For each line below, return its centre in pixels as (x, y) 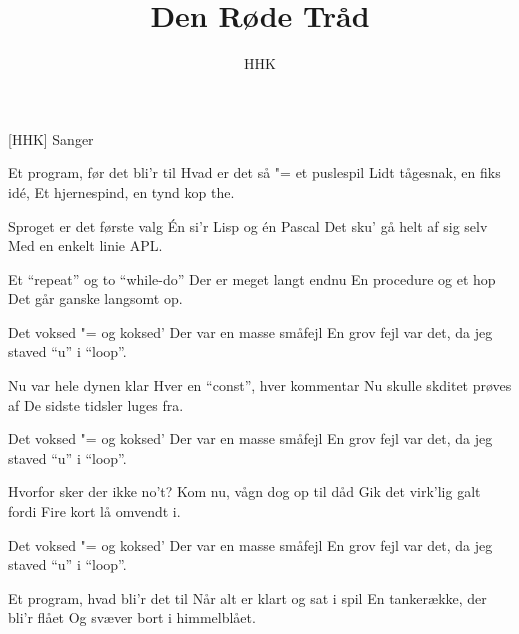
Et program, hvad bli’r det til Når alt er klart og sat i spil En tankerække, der (247, 597)
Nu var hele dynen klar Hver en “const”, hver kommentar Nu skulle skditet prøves (260, 385)
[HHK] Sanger (51, 138)
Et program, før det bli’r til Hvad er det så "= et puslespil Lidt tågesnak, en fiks (254, 172)
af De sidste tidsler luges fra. (96, 404)
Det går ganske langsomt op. (95, 298)
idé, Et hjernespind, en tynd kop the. (121, 191)
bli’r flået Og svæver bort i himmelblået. (132, 617)
